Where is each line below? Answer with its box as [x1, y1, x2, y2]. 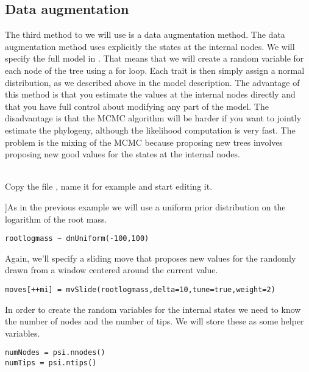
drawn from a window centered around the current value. [5, 263, 218, 276]
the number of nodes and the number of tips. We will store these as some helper [5, 315, 304, 327]
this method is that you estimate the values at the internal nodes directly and [5, 88, 296, 101]
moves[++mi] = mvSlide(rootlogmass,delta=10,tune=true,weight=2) [5, 285, 275, 294]
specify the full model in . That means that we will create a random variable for [5, 52, 304, 65]
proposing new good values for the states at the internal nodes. [5, 148, 240, 160]
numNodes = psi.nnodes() [5, 348, 105, 357]
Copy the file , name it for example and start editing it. [5, 180, 213, 193]
